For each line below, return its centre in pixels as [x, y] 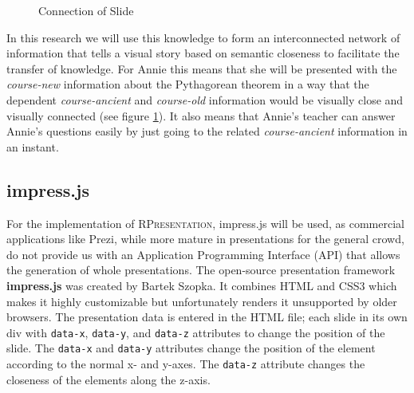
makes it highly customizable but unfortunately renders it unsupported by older [202, 301]
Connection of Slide [86, 10]
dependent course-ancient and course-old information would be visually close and [205, 99]
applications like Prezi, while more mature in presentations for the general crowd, [205, 239]
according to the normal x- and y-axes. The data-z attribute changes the [186, 364]
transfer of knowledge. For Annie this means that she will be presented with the [202, 68]
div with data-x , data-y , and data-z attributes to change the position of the [196, 332]
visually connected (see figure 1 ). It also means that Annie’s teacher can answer [201, 115]
